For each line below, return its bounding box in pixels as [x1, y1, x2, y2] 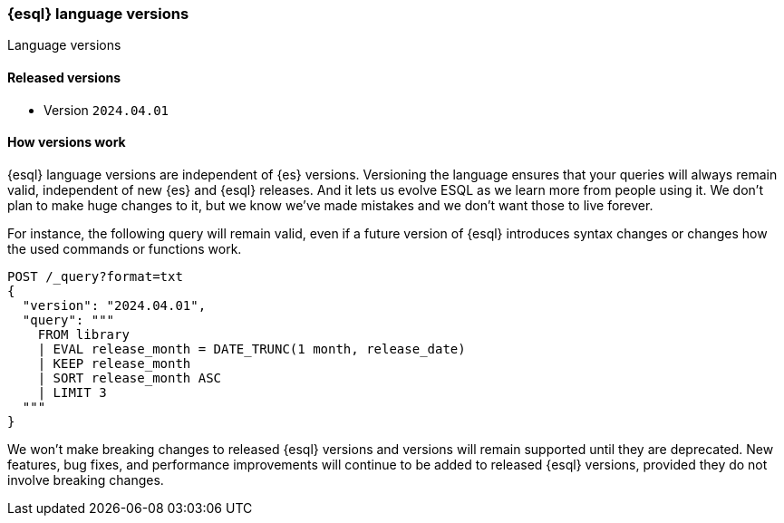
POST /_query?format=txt [7, 268, 183, 284]
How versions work [7, 134, 126, 150]
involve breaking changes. [7, 471, 164, 488]
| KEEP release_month [37, 355, 191, 371]
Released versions [7, 69, 121, 85]
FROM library [37, 326, 130, 342]
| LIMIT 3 [37, 384, 107, 400]
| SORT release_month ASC [37, 370, 222, 385]
